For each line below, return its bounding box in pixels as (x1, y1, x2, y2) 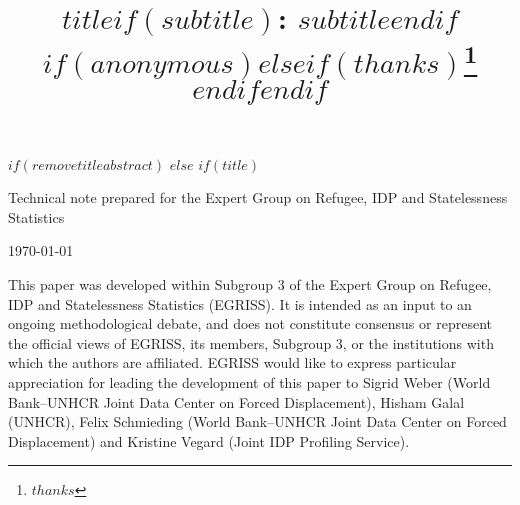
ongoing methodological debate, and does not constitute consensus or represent (8, 313, 492, 334)
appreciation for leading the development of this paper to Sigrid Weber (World (8, 372, 491, 393)
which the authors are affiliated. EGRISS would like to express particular (8, 352, 457, 373)
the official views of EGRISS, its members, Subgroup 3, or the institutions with (8, 332, 494, 353)
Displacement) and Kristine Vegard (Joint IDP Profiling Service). (8, 430, 410, 451)
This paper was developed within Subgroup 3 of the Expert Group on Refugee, (8, 274, 492, 295)
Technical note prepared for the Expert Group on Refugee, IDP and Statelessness (8, 187, 508, 208)
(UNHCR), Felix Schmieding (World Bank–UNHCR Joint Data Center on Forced (8, 411, 507, 432)
